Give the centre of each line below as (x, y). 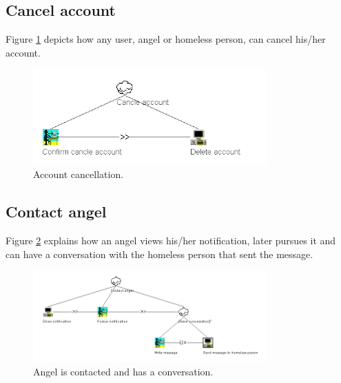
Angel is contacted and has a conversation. (123, 371)
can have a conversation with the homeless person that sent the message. (159, 254)
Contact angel (56, 212)
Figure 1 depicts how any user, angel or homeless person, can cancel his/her (166, 39)
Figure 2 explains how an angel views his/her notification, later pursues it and (171, 240)
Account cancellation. (79, 174)
